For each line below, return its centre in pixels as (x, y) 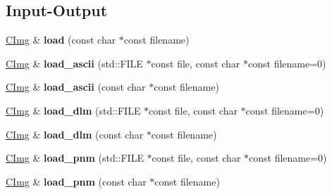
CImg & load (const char (61, 40)
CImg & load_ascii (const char (76, 87)
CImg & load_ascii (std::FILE (74, 63)
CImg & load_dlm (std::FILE (73, 110)
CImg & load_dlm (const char (75, 134)
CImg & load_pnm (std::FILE (75, 158)
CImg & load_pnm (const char (76, 181)
